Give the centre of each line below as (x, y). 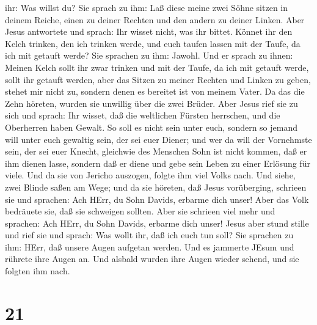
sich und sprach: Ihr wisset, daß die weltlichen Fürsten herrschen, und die (143, 115)
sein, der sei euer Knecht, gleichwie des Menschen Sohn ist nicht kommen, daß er (156, 151)
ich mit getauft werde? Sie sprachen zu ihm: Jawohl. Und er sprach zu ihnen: (149, 55)
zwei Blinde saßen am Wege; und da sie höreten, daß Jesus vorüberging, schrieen (156, 187)
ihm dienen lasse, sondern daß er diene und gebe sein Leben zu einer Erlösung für (158, 163)
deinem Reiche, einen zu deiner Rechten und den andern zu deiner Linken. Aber (155, 19)
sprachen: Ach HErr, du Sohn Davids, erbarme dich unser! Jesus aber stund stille (157, 223)
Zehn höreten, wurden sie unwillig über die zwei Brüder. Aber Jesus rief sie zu (151, 103)
